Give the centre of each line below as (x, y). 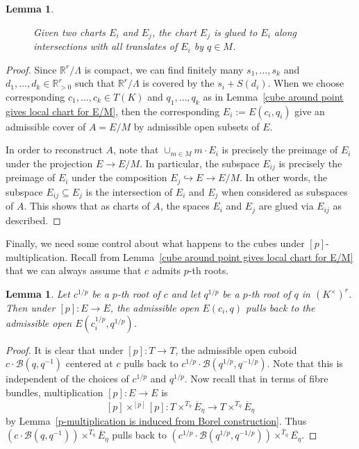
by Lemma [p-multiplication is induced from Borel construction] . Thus (156, 421)
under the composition (119, 177)
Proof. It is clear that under (65, 349)
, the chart (174, 32)
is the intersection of (129, 191)
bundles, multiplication (55, 392)
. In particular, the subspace (200, 163)
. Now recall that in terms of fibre (256, 379)
